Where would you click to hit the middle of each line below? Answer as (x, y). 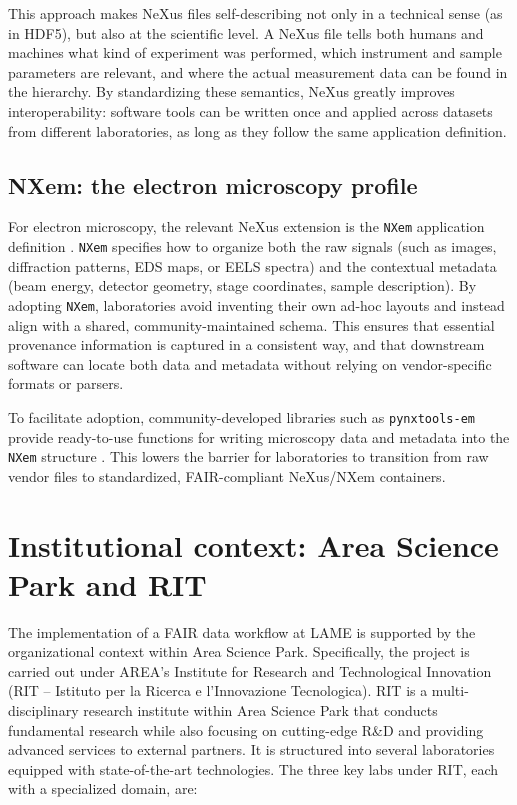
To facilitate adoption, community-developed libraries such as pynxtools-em (241, 416)
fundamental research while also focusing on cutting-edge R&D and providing (246, 729)
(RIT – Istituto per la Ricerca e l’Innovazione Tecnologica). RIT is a (218, 690)
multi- (450, 690)
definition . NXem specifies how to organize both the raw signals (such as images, (252, 246)
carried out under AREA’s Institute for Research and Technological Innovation (250, 670)
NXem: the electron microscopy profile (213, 184)
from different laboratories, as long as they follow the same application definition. (257, 130)
